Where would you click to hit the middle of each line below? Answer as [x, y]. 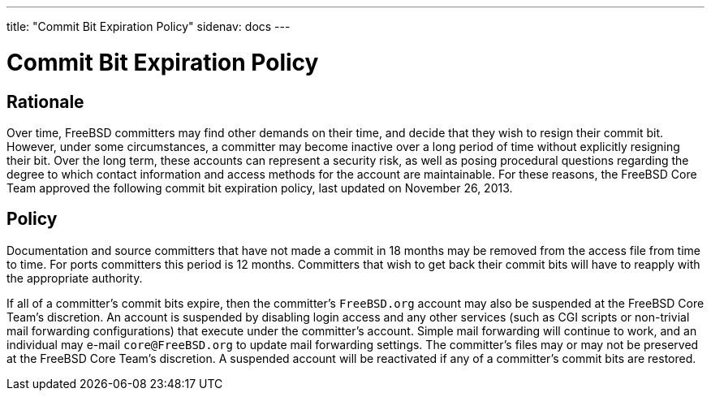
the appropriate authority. [75, 278]
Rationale [45, 101]
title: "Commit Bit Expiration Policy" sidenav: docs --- [149, 26]
